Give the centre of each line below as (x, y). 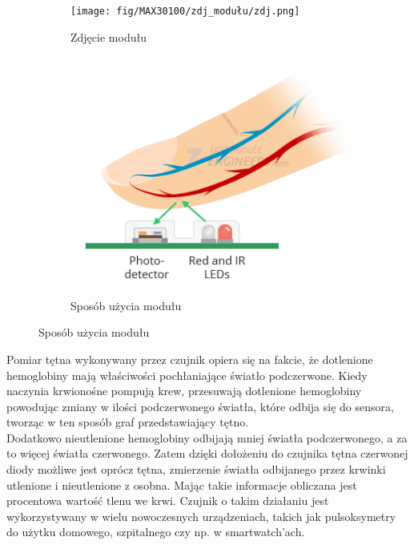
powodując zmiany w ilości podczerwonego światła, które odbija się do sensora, (200, 406)
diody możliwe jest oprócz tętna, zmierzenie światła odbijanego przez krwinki (196, 469)
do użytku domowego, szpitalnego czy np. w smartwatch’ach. (156, 532)
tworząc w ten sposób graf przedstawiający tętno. (128, 422)
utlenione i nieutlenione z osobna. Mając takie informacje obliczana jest (182, 484)
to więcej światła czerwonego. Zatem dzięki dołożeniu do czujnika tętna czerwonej (207, 453)
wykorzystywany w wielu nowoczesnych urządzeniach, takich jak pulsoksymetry (201, 516)
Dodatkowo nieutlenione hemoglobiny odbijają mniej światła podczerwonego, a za (207, 437)
